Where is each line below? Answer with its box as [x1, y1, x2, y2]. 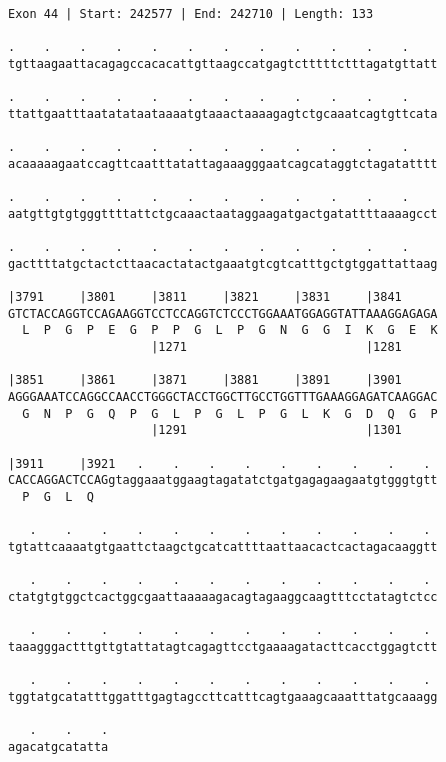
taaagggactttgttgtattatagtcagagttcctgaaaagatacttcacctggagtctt [8, 639, 438, 654]
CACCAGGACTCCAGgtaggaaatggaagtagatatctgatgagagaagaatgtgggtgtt [8, 473, 438, 488]
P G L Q [22, 490, 94, 505]
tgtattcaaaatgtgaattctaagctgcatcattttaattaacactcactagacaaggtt [8, 540, 438, 554]
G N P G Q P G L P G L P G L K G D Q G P [22, 406, 438, 421]
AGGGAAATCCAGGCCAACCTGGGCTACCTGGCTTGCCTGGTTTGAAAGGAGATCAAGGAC [8, 390, 438, 405]
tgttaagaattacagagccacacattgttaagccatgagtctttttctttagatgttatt [8, 56, 438, 71]
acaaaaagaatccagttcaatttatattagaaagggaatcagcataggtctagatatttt [8, 156, 438, 171]
